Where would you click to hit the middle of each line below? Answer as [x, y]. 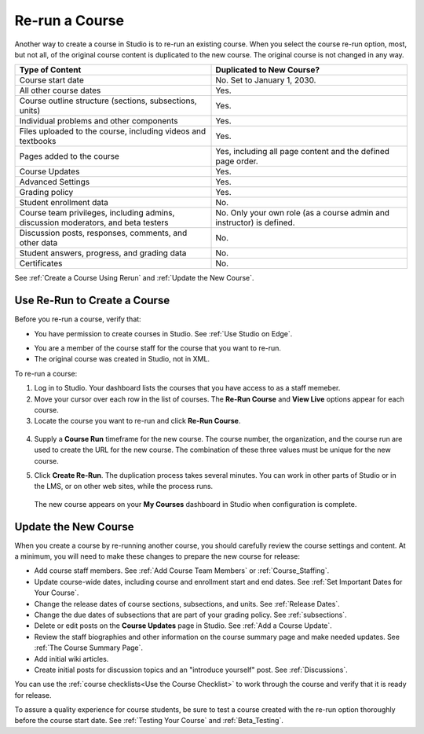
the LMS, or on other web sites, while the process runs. [124, 486]
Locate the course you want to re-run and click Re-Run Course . [137, 421]
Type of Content [50, 70]
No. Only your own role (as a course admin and [303, 213]
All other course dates [60, 90]
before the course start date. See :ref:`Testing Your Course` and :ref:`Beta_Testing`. [149, 721]
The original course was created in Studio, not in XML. [122, 359]
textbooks [38, 141]
